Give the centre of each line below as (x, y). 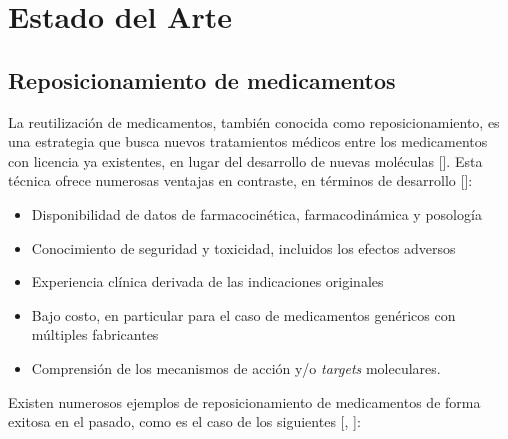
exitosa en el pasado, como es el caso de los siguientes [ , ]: (184, 421)
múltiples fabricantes (95, 334)
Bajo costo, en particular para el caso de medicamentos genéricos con (243, 314)
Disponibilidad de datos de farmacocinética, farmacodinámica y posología (256, 213)
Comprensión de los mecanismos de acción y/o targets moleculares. (236, 367)
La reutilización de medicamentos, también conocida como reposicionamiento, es (254, 121)
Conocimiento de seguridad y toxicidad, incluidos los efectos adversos (243, 247)
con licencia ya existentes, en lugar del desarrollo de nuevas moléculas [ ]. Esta (245, 160)
